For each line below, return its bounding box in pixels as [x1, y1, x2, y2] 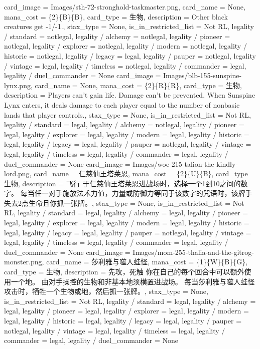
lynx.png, [4, 80, 33, 90]
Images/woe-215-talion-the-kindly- [133, 158, 238, 169]
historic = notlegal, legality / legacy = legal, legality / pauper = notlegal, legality [4, 50, 256, 61]
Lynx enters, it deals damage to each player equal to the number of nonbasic [4, 99, 240, 110]
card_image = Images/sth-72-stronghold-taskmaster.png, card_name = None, [4, 2, 245, 12]
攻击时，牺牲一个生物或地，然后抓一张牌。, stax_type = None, [4, 286, 208, 296]
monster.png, [4, 256, 44, 267]
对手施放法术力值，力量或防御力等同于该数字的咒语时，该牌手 [48, 188, 252, 198]
